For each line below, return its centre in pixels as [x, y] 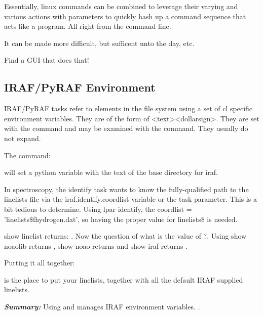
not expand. [23, 138]
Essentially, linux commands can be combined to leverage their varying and [121, 6]
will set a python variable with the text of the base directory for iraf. [111, 172]
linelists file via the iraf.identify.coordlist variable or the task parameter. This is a [130, 199]
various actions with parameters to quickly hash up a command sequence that [125, 16]
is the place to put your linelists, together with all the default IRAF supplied [124, 279]
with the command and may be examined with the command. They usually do [126, 128]
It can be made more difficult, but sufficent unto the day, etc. [99, 43]
